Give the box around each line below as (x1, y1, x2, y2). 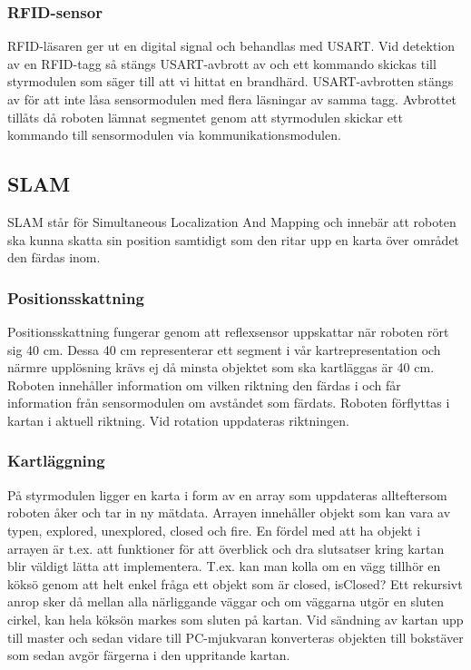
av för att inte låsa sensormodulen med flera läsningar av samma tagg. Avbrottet (7, 90, 456, 108)
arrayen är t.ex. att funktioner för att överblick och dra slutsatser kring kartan (7, 538, 445, 557)
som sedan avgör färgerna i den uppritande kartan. (7, 645, 290, 665)
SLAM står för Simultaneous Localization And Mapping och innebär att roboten (7, 212, 456, 231)
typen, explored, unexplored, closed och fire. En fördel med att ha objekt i (7, 520, 421, 539)
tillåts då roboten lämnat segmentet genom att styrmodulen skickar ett (7, 107, 403, 126)
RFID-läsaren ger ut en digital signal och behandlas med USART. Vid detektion (7, 36, 456, 55)
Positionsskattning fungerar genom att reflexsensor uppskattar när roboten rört (7, 321, 449, 340)
